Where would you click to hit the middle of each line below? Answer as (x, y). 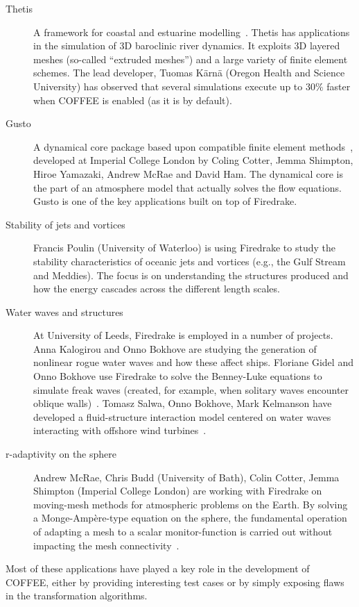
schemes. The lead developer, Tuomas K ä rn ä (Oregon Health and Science (189, 73)
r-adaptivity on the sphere (61, 454)
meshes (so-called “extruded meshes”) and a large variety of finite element (191, 59)
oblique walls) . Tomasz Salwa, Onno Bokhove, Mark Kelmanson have (183, 403)
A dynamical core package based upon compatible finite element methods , (193, 146)
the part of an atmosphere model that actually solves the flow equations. (187, 187)
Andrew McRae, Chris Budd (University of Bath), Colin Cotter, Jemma (186, 477)
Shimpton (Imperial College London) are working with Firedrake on (178, 491)
